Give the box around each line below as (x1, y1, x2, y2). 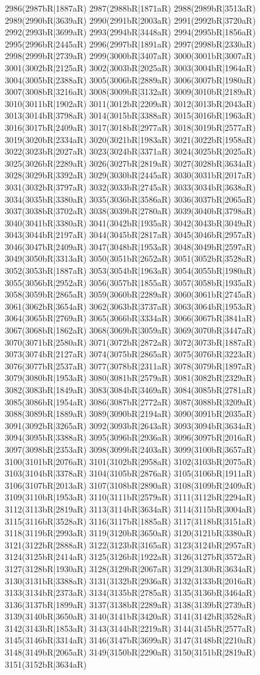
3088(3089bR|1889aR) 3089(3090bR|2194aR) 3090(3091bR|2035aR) (5, 407, 256, 420)
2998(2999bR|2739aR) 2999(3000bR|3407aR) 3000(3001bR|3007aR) (5, 49, 256, 62)
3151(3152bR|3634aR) (5, 657, 87, 670)
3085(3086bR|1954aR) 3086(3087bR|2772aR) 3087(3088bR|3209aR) (5, 395, 256, 408)
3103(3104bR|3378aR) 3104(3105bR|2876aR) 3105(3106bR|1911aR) (5, 467, 256, 480)
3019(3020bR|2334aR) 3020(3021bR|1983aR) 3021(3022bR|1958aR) (5, 133, 256, 145)
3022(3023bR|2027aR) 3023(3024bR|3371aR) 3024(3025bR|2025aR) (5, 145, 256, 158)
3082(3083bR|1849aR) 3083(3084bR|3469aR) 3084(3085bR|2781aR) (5, 383, 256, 396)
